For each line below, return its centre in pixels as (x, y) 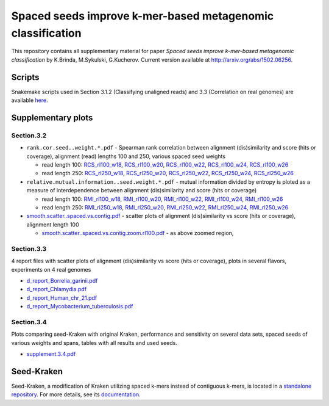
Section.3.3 (29, 248)
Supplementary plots (52, 118)
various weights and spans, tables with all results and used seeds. (94, 343)
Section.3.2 (29, 136)
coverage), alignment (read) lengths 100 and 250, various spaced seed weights (126, 156)
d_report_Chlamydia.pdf (57, 289)
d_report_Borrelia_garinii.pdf (62, 281)
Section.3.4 (29, 322)
